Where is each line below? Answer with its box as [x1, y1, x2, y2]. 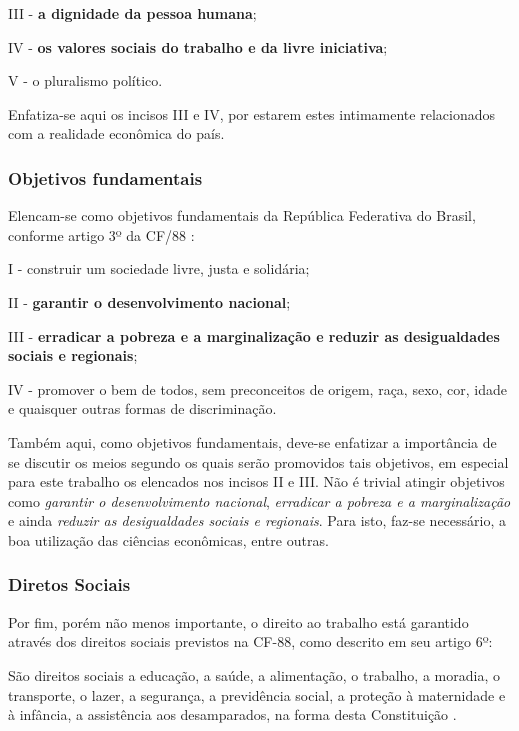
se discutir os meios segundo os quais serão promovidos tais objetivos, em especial [8, 451, 509, 472]
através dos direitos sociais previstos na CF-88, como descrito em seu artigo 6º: [8, 631, 493, 652]
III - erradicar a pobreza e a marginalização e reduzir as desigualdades [8, 325, 500, 346]
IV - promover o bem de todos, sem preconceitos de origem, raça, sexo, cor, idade [8, 378, 508, 399]
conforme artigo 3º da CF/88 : [8, 224, 195, 245]
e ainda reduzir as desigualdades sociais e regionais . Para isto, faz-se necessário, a [8, 510, 507, 531]
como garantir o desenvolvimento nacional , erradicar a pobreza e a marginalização [8, 490, 511, 511]
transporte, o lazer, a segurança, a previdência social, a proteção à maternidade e [8, 684, 506, 705]
